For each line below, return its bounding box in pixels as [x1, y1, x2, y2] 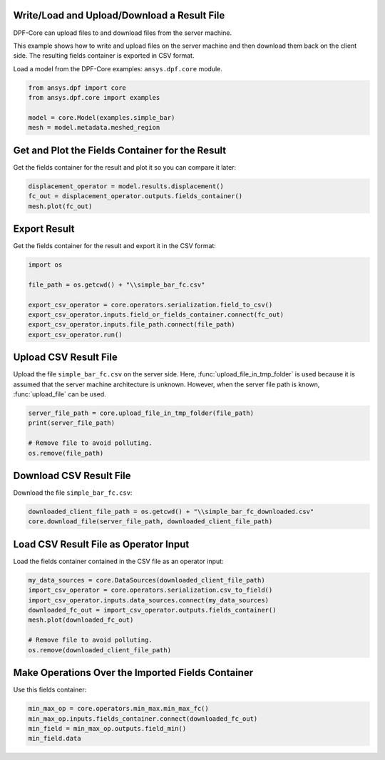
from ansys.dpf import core [28, 83, 126, 92]
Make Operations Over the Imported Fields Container [13, 667, 253, 679]
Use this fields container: [13, 685, 87, 694]
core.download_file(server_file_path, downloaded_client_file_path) [28, 518, 273, 525]
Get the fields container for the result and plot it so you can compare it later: [13, 163, 237, 171]
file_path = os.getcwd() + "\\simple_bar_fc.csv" [28, 280, 205, 289]
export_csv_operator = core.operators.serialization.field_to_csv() [28, 300, 273, 309]
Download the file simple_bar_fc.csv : [13, 488, 133, 497]
